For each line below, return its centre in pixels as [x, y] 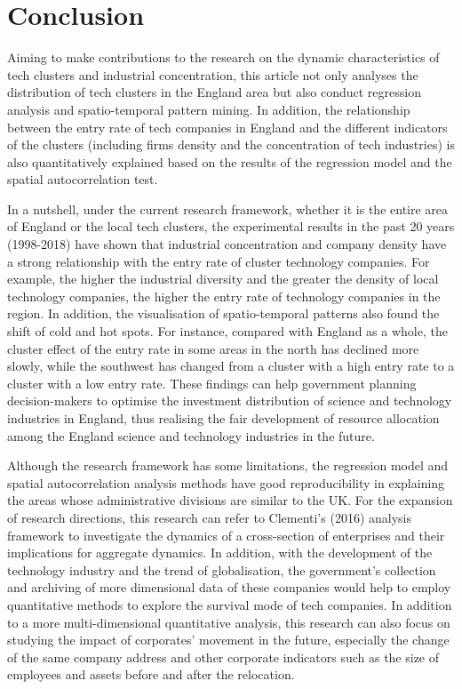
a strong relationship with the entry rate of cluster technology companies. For [219, 261]
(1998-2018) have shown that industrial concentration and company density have [227, 244]
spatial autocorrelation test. [83, 179]
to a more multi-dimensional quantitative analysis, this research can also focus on [229, 622]
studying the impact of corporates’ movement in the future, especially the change [228, 640]
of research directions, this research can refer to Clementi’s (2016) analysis [209, 517]
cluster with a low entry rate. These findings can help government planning [212, 383]
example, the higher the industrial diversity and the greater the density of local [223, 279]
